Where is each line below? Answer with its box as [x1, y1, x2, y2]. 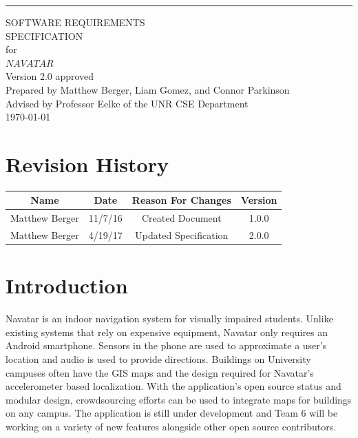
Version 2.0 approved [6, 69, 94, 83]
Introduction [6, 271, 128, 300]
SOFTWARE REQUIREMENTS [6, 15, 145, 29]
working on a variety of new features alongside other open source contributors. [6, 419, 337, 434]
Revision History [6, 149, 169, 178]
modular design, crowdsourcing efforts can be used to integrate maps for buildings [6, 392, 352, 406]
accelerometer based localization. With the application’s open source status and [6, 379, 341, 393]
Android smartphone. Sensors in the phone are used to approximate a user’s [6, 338, 327, 353]
